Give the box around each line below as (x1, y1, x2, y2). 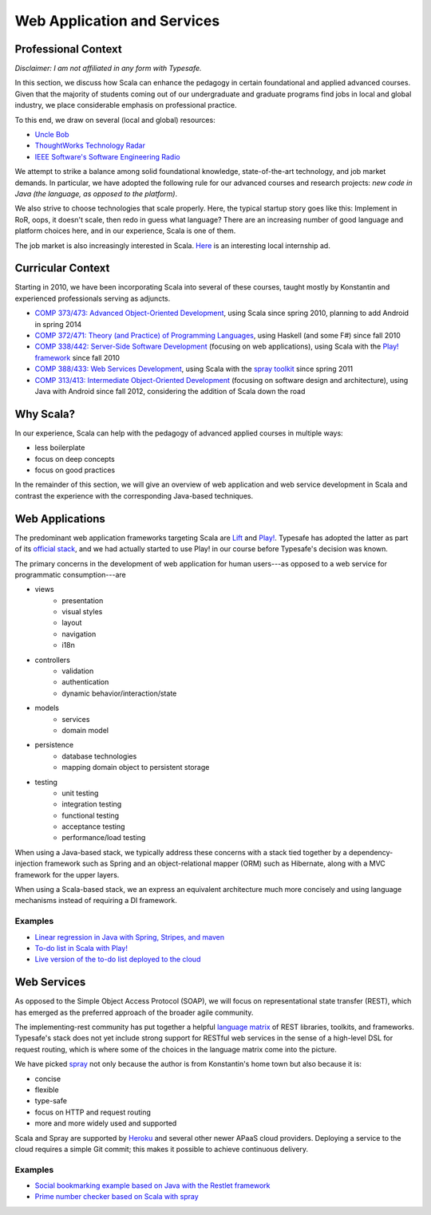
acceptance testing (61, 822, 125, 831)
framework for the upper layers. (14, 870, 120, 879)
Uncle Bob (34, 130, 69, 140)
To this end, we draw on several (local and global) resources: (14, 115, 215, 124)
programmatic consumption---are (14, 570, 127, 579)
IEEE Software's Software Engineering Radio (34, 152, 180, 161)
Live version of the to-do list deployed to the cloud (34, 954, 201, 965)
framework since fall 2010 (34, 353, 120, 362)
